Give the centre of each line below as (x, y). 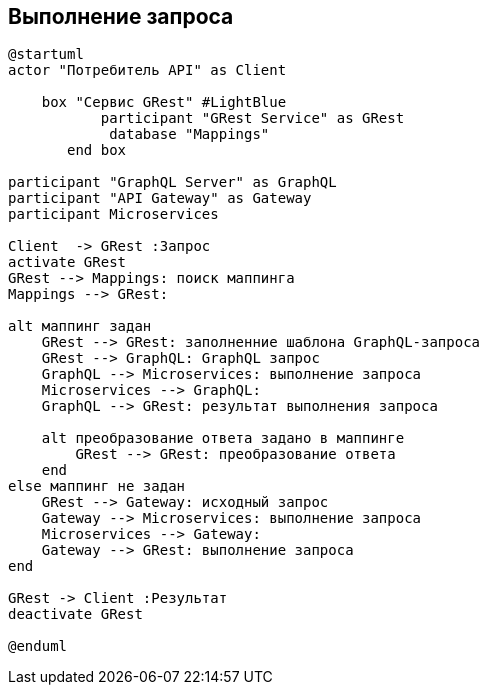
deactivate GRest (75, 614)
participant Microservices (113, 214)
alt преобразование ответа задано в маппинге (223, 438)
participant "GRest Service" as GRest (252, 118)
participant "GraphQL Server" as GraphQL (172, 182)
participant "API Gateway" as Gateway (160, 198)
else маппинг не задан (97, 486)
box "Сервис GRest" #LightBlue (164, 102)
